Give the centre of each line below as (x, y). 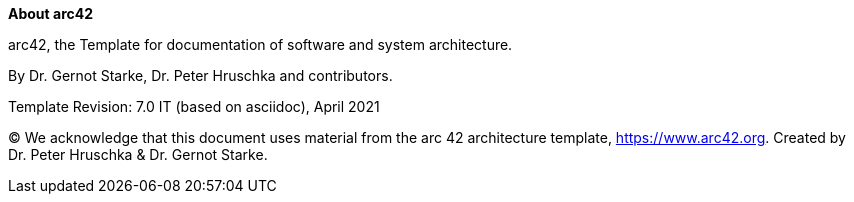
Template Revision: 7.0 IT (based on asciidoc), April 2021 (194, 106)
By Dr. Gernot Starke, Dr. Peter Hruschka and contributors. (200, 75)
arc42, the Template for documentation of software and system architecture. (260, 44)
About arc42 (51, 13)
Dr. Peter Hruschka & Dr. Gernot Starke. (138, 154)
